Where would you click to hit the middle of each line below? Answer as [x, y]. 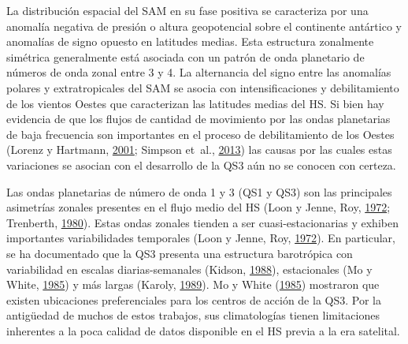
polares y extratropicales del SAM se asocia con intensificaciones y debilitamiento [203, 87]
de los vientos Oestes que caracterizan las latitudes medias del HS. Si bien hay [195, 103]
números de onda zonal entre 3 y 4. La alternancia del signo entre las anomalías [199, 72]
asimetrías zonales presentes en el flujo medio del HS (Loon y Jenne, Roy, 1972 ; [198, 207]
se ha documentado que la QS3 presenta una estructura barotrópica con [180, 253]
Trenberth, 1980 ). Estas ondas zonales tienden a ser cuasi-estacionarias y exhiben [202, 222]
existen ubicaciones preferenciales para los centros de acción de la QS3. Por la [194, 299]
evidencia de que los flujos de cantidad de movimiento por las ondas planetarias [198, 119]
